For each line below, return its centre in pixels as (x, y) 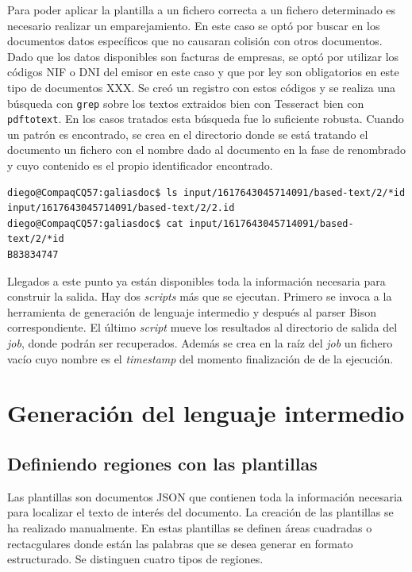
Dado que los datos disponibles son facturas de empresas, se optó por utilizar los (203, 56)
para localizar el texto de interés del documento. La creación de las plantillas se (200, 512)
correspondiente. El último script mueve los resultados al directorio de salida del (202, 327)
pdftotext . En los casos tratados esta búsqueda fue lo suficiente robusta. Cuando (206, 119)
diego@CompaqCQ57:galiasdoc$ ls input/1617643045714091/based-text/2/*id (206, 192)
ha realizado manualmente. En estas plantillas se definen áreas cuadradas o (190, 527)
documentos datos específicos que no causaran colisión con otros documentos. (195, 41)
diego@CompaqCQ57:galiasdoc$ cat (95, 223)
